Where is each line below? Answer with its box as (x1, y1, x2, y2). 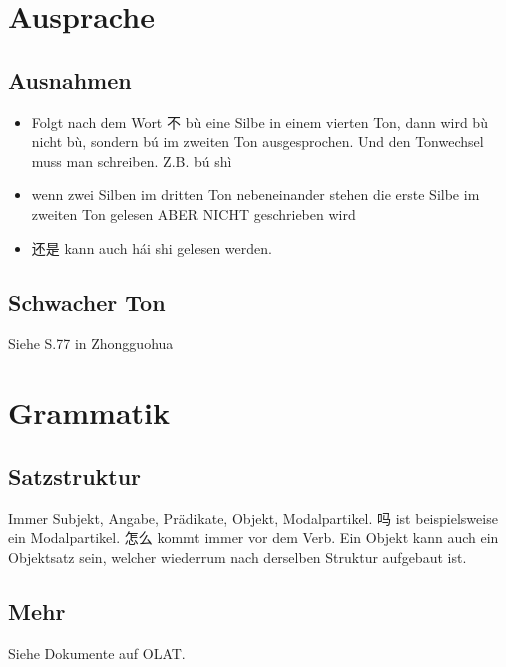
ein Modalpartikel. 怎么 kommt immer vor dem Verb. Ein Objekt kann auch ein (8, 527, 499, 548)
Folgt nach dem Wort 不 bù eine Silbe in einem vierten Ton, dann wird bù (31, 111, 488, 132)
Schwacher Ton (8, 286, 166, 317)
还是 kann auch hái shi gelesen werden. (31, 237, 272, 258)
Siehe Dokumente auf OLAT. (8, 642, 186, 663)
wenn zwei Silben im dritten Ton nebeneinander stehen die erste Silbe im (31, 184, 480, 205)
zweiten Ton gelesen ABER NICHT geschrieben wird (31, 203, 356, 224)
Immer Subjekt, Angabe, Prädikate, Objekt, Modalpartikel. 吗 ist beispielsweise (8, 507, 498, 528)
